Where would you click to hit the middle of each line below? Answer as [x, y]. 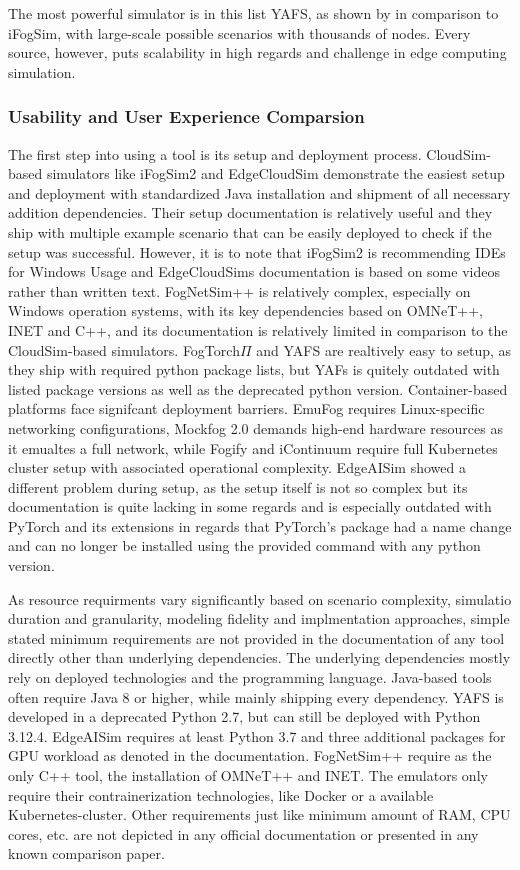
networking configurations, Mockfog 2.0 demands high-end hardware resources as [255, 427]
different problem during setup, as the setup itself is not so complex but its [238, 486]
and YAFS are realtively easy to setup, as [384, 349]
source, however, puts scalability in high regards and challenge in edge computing [257, 52]
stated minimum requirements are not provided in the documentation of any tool [256, 637]
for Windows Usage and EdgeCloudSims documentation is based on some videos [254, 271]
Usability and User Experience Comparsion [186, 116]
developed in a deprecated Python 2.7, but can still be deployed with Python [244, 716]
